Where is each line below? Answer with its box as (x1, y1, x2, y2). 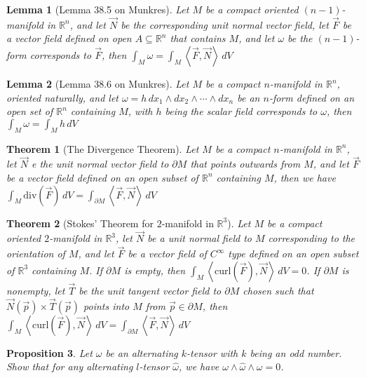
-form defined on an (269, 90, 355, 104)
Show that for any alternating (6, 359, 133, 374)
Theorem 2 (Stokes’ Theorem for (6, 215, 154, 230)
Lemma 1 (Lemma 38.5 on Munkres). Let (6, 2, 189, 16)
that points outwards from (190, 156, 301, 171)
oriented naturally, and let (6, 90, 118, 104)
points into (83, 298, 130, 313)
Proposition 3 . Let (6, 345, 93, 360)
